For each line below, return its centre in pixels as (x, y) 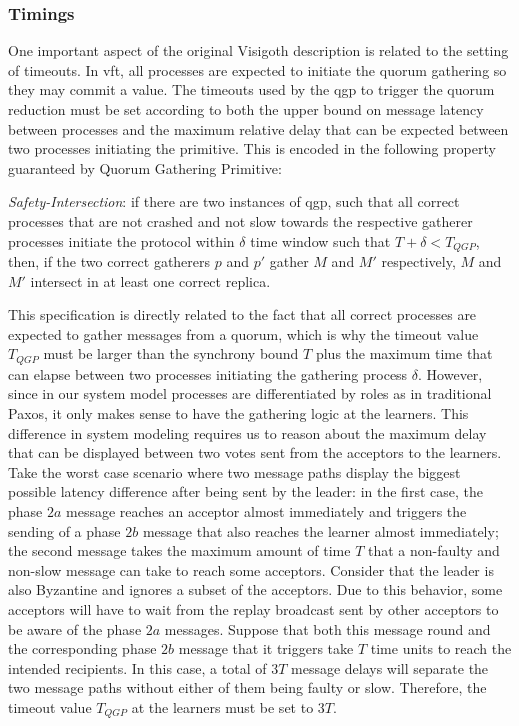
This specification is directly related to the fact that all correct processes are (242, 314)
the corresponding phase (82, 648)
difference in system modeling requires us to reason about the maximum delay (247, 432)
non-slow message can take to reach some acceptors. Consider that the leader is (251, 569)
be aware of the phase (75, 628)
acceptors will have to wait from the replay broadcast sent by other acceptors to (253, 608)
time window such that (320, 240)
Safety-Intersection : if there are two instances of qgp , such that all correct (234, 201)
